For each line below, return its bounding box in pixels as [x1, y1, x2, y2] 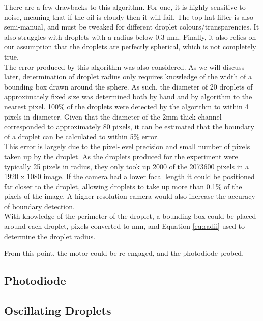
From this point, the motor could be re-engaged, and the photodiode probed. [4, 248, 244, 258]
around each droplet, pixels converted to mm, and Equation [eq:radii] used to [4, 221, 245, 231]
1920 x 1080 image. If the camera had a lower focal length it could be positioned [4, 171, 255, 182]
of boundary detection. [4, 200, 75, 211]
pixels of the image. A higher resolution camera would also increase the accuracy [4, 191, 255, 201]
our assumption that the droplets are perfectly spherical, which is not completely [4, 41, 256, 52]
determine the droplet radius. [4, 230, 96, 241]
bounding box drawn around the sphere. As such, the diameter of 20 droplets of [4, 81, 253, 92]
